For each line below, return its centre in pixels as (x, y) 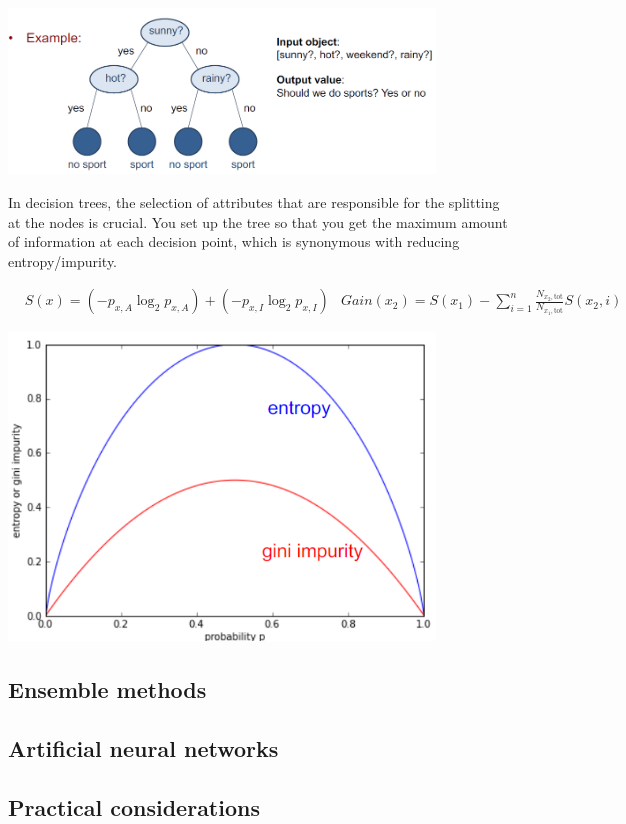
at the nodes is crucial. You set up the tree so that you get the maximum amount (258, 221)
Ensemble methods (107, 688)
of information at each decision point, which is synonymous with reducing (234, 241)
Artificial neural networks (143, 747)
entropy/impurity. (63, 260)
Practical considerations (134, 806)
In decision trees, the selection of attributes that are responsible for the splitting (254, 202)
